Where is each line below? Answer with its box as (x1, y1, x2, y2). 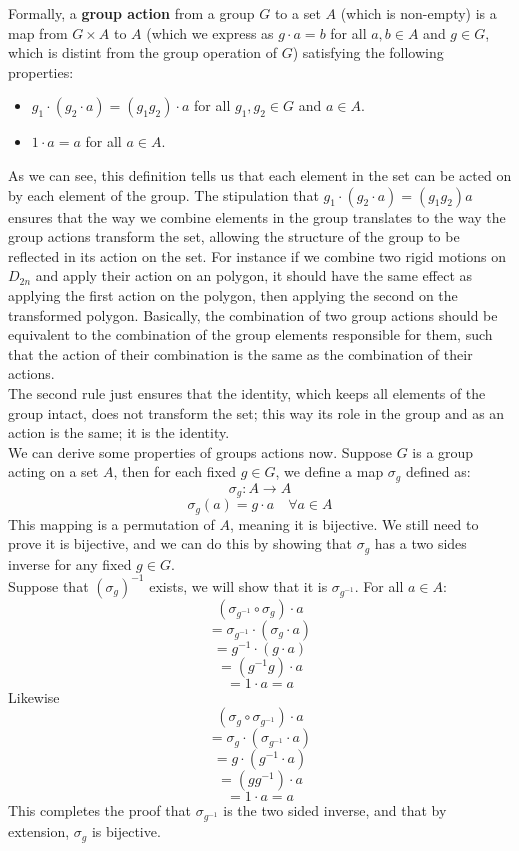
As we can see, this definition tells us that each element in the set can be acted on (8, 164, 512, 185)
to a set (274, 3, 321, 23)
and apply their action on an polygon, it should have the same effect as (35, 265, 473, 286)
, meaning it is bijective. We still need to (229, 513, 479, 534)
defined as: (405, 461, 471, 482)
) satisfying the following (292, 42, 444, 63)
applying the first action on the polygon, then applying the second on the (8, 284, 458, 305)
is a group (412, 441, 474, 462)
